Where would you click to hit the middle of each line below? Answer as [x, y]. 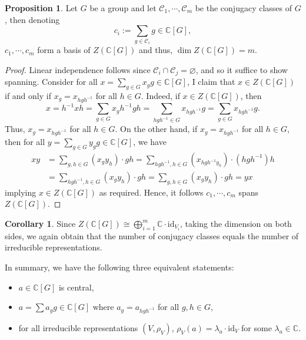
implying [21, 192]
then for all [25, 141]
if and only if [28, 95]
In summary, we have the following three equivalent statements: [119, 267]
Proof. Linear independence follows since [78, 69]
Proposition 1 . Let [41, 8]
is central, [76, 287]
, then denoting [32, 19]
